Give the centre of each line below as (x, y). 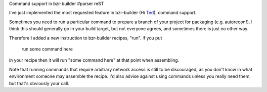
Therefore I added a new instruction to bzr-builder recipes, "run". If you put (86, 38)
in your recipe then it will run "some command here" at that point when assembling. (94, 60)
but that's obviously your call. (39, 83)
